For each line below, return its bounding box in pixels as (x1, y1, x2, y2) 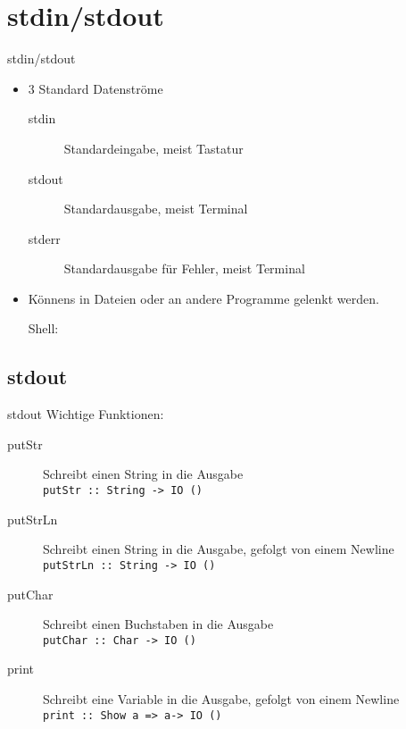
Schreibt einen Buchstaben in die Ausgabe (43, 615, 274, 633)
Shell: (28, 319, 59, 338)
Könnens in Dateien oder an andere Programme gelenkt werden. (28, 289, 379, 307)
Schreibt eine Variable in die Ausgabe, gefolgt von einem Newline (43, 689, 400, 708)
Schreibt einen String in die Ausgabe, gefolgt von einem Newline (43, 540, 394, 558)
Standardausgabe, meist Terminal (63, 199, 248, 218)
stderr (28, 229, 61, 247)
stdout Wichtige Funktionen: (7, 405, 164, 423)
